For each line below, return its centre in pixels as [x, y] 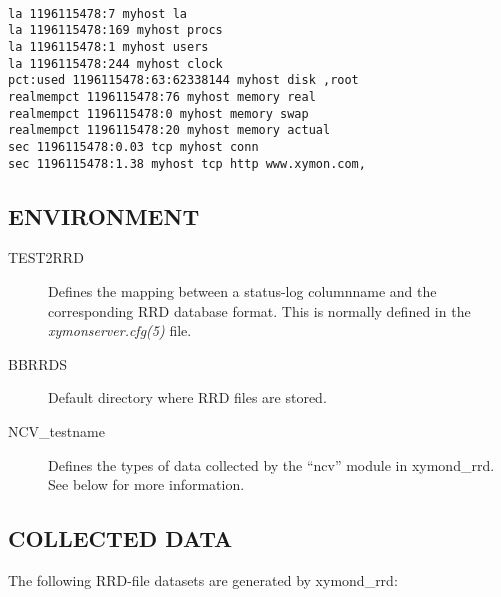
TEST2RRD [46, 257]
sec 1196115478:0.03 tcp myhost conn [133, 146]
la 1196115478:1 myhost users [108, 46]
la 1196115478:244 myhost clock [115, 63]
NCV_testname [56, 430]
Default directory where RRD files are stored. [187, 397]
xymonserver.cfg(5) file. [120, 330]
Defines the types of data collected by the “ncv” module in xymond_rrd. [271, 464]
